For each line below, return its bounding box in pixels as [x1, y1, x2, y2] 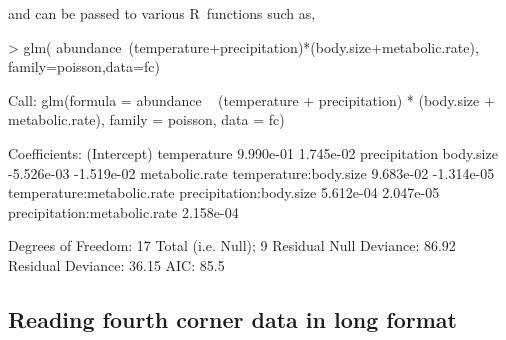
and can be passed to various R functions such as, [8, 3, 316, 23]
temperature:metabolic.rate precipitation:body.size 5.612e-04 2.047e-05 [8, 182, 440, 203]
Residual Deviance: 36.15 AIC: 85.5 [8, 254, 225, 275]
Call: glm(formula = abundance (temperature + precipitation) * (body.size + [8, 89, 495, 110]
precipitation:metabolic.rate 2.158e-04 [8, 201, 239, 222]
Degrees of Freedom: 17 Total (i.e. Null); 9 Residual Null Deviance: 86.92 [8, 235, 456, 256]
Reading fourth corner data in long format [8, 303, 457, 334]
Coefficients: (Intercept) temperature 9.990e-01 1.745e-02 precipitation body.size [8, 142, 498, 163]
